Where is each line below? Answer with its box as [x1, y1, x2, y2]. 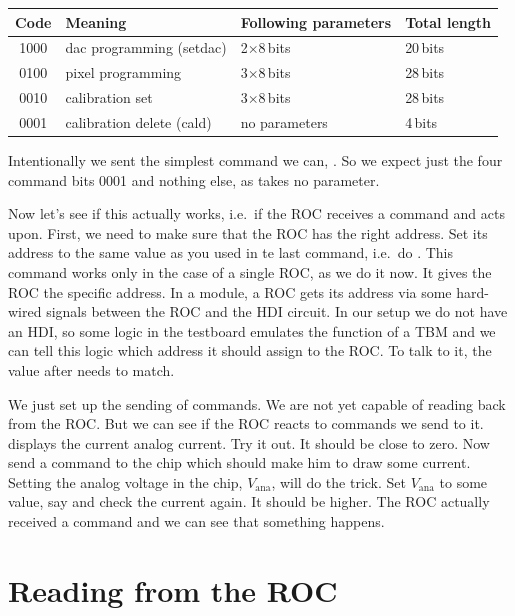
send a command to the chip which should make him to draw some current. [8, 452, 471, 473]
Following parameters [240, 11, 392, 32]
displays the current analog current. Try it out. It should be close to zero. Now [8, 432, 490, 453]
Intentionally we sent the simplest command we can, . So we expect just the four [8, 149, 503, 170]
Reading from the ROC [8, 569, 338, 610]
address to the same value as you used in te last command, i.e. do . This [8, 242, 454, 263]
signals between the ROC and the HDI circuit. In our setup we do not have [46, 301, 508, 322]
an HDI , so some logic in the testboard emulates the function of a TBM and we [8, 320, 496, 341]
